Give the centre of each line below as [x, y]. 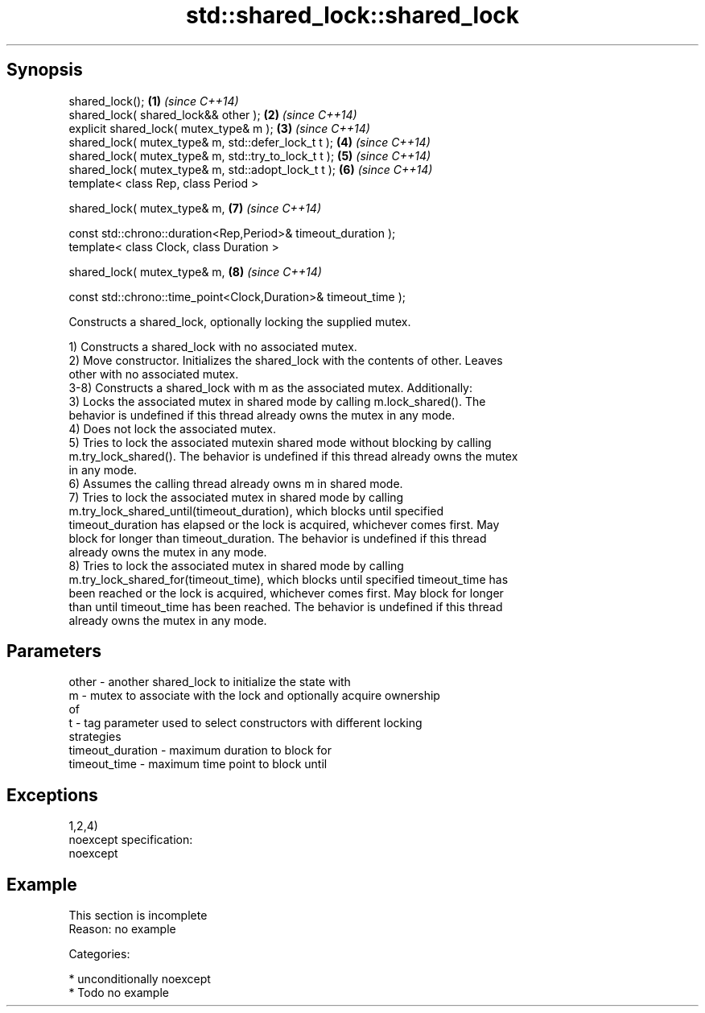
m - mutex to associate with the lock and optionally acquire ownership [254, 696]
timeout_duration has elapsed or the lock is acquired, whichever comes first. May [284, 524]
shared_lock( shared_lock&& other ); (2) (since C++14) [213, 114]
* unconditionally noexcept [140, 979]
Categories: [99, 954]
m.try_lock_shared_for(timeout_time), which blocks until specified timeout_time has [289, 579]
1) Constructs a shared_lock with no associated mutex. [213, 346]
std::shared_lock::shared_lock [352, 15]
